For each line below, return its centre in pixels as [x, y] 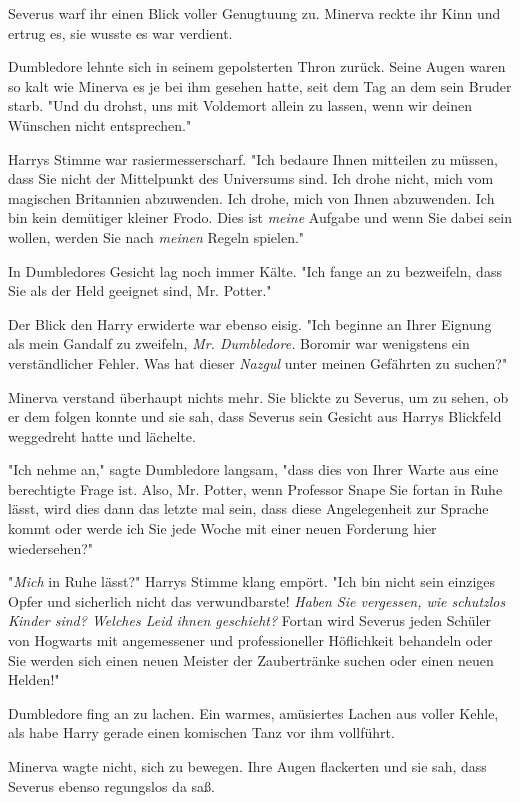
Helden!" [34, 679]
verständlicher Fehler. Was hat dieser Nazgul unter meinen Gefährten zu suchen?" [258, 362]
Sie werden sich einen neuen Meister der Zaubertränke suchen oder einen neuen [251, 659]
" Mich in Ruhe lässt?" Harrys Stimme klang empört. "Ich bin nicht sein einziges [252, 581]
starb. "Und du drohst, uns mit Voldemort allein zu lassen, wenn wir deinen [240, 105]
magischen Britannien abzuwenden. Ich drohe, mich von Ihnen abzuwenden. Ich [251, 197]
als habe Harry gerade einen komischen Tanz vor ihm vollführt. [201, 732]
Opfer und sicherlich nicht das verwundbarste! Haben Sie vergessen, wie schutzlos [257, 600]
